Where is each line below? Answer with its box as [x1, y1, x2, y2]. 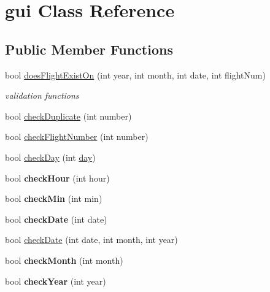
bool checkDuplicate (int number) [5, 109, 132, 122]
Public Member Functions [5, 39, 173, 58]
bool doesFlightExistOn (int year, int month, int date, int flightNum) [5, 68, 266, 81]
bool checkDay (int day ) [5, 150, 96, 163]
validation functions [5, 89, 79, 102]
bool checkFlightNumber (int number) [5, 130, 148, 143]
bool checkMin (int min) [5, 192, 102, 205]
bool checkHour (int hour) [5, 171, 110, 184]
